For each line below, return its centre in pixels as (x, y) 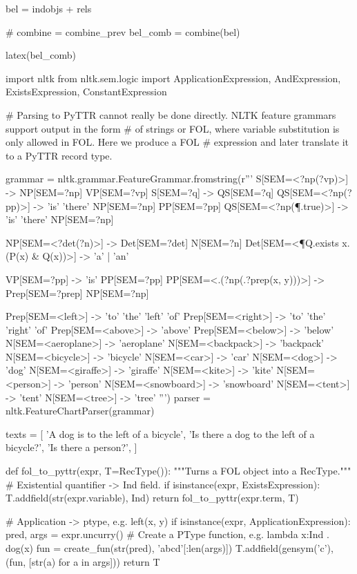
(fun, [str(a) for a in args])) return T (83, 561)
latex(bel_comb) (41, 55)
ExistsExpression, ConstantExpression (86, 92)
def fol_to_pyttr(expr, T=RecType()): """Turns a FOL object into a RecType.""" (178, 471)
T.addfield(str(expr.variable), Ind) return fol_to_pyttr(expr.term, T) (152, 498)
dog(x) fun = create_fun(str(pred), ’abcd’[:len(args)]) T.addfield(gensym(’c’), (170, 548)
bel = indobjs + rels (49, 8)
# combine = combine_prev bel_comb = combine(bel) (123, 31)
